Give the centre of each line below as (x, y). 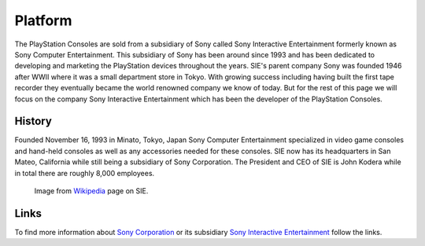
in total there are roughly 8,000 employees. (85, 173)
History (33, 121)
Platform (43, 20)
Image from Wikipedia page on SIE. (91, 191)
